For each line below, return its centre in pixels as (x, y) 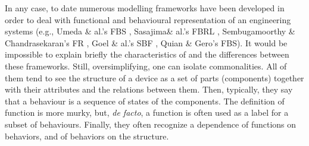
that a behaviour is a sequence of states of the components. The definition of (145, 101)
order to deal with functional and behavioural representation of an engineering (148, 19)
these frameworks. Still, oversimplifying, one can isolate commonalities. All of (146, 66)
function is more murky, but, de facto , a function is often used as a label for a (147, 112)
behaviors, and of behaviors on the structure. (87, 136)
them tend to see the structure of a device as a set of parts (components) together (154, 77)
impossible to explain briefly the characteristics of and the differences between (147, 54)
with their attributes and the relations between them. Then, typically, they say (149, 89)
